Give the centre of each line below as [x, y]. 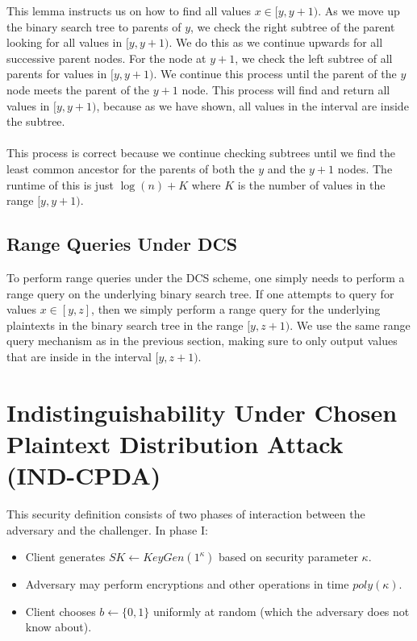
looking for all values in [65, 42]
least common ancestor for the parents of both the [131, 168]
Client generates [65, 557]
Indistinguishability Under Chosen [202, 412]
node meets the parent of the [78, 89]
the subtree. [36, 121]
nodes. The [365, 168]
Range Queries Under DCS [122, 244]
